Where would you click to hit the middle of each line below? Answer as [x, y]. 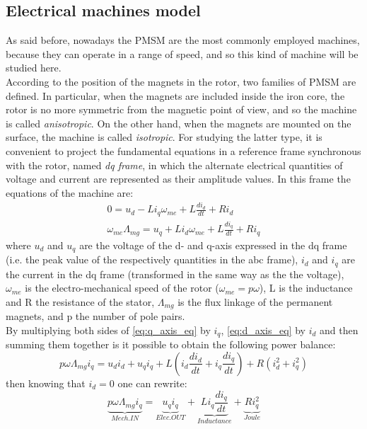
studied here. [34, 68]
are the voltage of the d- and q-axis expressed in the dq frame [213, 245]
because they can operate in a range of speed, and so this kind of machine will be [182, 53]
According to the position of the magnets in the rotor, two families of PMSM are [181, 81]
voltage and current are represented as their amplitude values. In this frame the [178, 179]
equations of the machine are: [70, 192]
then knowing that [46, 383]
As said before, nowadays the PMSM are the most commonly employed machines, [183, 40]
